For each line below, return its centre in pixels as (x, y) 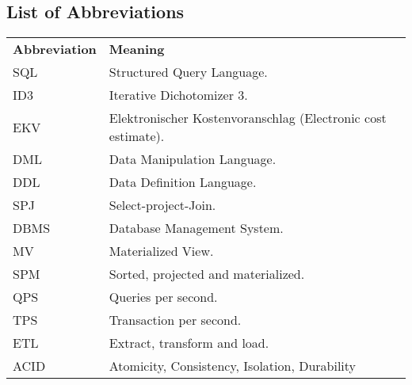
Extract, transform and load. (189, 343)
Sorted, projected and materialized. (207, 274)
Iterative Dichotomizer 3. (178, 95)
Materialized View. (161, 251)
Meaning (137, 49)
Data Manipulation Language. (193, 159)
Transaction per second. (175, 320)
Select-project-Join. (162, 205)
